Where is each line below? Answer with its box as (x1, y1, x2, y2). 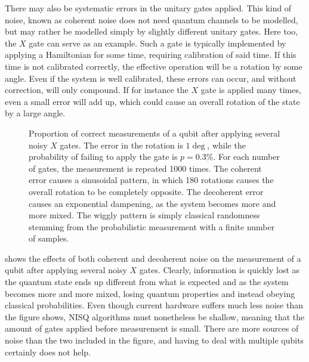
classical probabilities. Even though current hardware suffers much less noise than (5, 299, 303, 311)
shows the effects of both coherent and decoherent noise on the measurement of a (5, 252, 301, 264)
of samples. (29, 232, 69, 245)
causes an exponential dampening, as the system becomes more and (29, 197, 276, 209)
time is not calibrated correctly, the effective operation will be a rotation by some (5, 60, 302, 72)
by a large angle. (5, 107, 66, 119)
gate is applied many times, (200, 83, 301, 96)
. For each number (213, 150, 280, 163)
